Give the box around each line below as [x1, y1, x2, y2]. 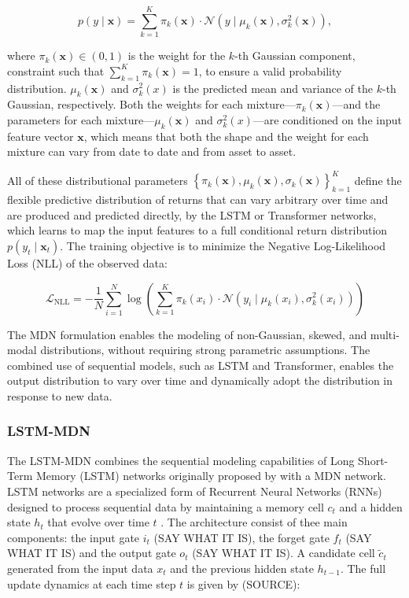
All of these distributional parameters [7, 172, 188, 188]
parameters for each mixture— [7, 111, 155, 127]
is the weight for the [127, 47, 226, 64]
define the [354, 172, 402, 188]
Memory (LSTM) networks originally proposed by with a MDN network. [35, 467, 386, 484]
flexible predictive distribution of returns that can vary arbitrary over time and [7, 191, 389, 208]
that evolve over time [47, 514, 149, 530]
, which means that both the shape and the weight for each [83, 127, 369, 144]
